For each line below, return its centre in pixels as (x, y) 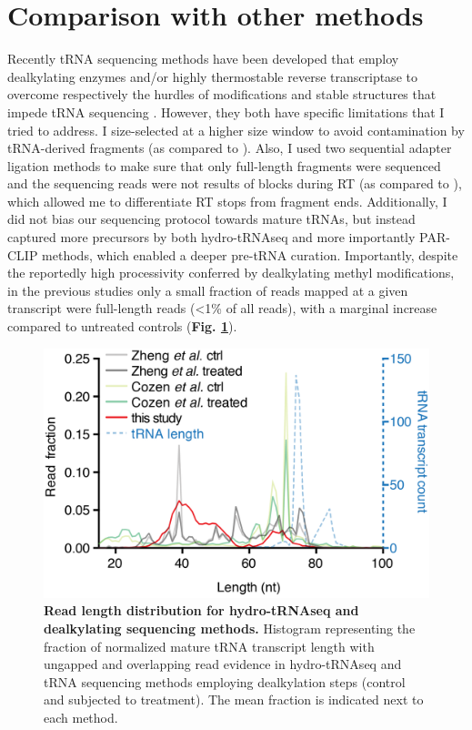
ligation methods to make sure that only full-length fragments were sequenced (224, 165)
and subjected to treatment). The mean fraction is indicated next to (234, 700)
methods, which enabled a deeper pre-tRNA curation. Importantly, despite (250, 254)
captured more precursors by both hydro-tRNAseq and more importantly (211, 237)
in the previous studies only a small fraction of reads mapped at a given (208, 290)
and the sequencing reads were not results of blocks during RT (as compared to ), (235, 183)
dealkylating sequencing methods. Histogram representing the (230, 628)
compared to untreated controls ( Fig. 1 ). (122, 326)
